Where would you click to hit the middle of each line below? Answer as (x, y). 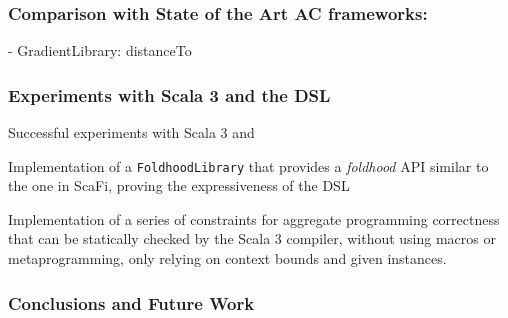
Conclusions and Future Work (131, 302)
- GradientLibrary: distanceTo (100, 50)
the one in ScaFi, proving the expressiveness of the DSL (179, 185)
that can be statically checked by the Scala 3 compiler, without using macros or (252, 238)
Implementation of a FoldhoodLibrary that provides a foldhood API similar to (248, 165)
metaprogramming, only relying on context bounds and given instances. (227, 258)
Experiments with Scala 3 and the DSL (169, 94)
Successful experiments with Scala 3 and (131, 132)
